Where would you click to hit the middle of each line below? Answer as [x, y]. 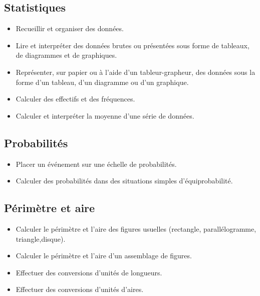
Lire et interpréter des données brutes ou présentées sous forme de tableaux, [133, 45]
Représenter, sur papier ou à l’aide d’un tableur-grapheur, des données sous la [136, 72]
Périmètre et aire [50, 208]
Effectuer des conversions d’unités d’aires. [80, 289]
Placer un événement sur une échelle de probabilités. [96, 164]
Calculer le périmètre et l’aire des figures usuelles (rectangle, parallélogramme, [136, 228]
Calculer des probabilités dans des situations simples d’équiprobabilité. [124, 181]
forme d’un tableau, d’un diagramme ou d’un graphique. [102, 82]
